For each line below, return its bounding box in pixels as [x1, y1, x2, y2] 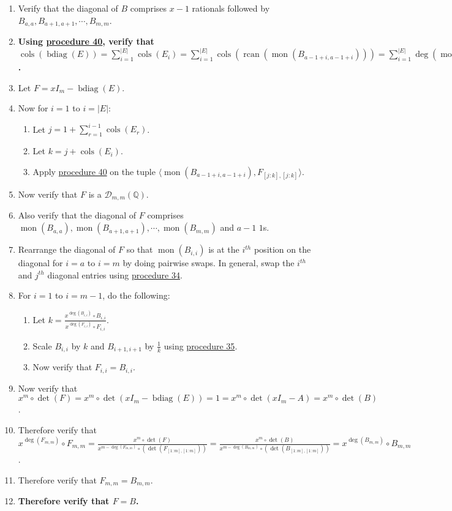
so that [126, 243, 153, 256]
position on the [254, 243, 311, 256]
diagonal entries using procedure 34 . [47, 268, 183, 281]
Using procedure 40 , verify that [18, 35, 154, 48]
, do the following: [102, 289, 170, 302]
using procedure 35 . [164, 339, 238, 352]
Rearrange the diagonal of [18, 243, 116, 256]
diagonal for [18, 256, 63, 269]
